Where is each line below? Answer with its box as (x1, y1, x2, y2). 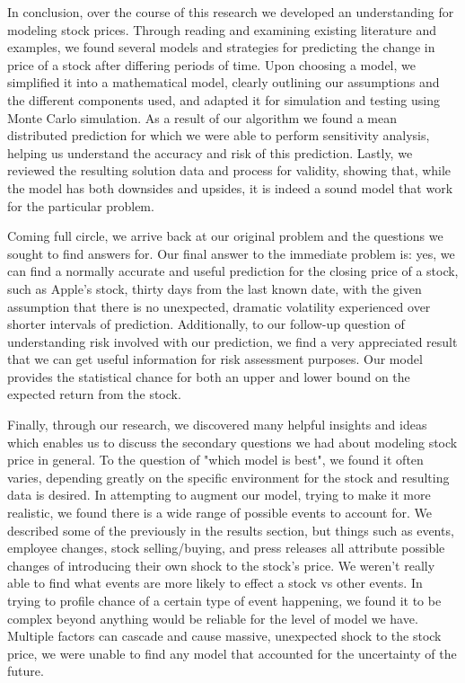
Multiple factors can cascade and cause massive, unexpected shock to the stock (7, 626, 442, 645)
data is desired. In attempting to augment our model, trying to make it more (7, 485, 431, 504)
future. (7, 661, 44, 680)
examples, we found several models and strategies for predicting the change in (7, 38, 435, 57)
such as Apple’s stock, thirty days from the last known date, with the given (7, 279, 422, 297)
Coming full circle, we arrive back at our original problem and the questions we (7, 226, 443, 245)
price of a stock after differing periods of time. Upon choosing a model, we (7, 55, 416, 74)
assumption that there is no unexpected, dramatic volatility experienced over (7, 297, 431, 315)
